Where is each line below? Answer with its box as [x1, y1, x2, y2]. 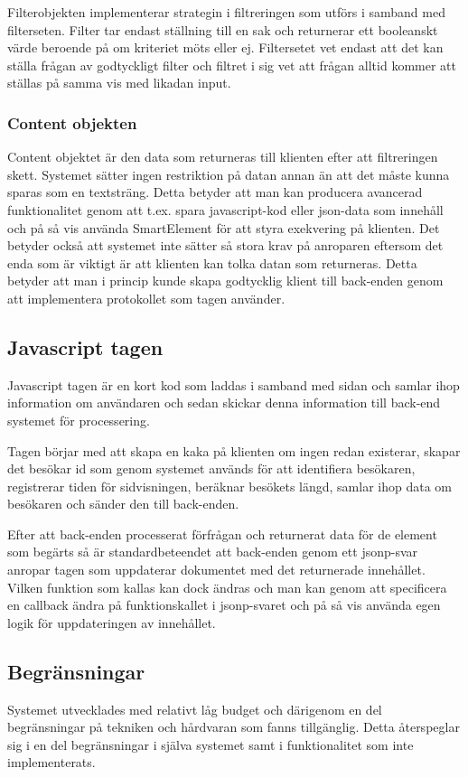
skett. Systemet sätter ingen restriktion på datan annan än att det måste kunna [7, 164, 450, 183]
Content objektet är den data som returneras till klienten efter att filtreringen [7, 147, 438, 166]
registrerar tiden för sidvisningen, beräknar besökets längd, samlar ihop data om [7, 476, 452, 495]
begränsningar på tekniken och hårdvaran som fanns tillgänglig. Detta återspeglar [7, 717, 460, 736]
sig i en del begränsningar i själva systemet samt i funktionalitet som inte [7, 735, 414, 754]
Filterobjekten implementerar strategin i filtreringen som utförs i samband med [7, 3, 445, 21]
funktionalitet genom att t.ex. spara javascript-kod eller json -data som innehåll [7, 200, 444, 219]
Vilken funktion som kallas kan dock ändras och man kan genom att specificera [7, 577, 447, 596]
